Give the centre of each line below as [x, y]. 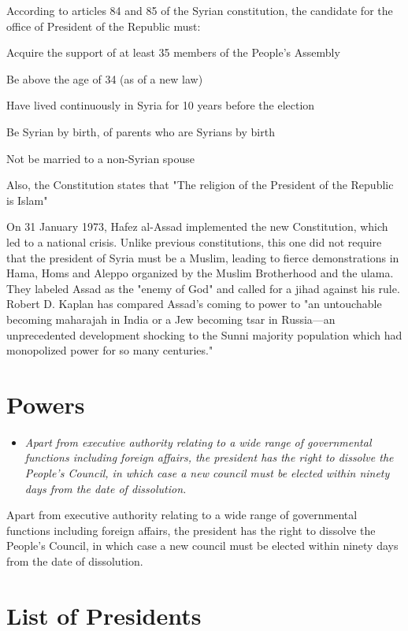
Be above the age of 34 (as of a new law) [105, 78]
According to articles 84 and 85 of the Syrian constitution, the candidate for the [200, 10]
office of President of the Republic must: [104, 26]
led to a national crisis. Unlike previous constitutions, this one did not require [194, 241]
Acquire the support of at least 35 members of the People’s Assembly [173, 52]
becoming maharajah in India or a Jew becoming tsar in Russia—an [171, 319]
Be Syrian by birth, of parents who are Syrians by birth [141, 131]
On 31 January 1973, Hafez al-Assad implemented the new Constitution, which [197, 226]
